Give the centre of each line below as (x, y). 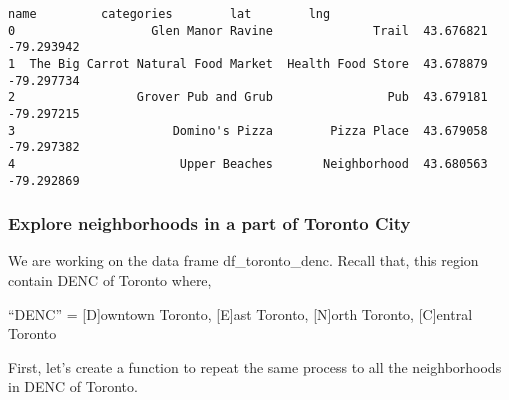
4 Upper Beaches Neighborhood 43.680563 (248, 163)
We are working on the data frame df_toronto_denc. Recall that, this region (243, 260)
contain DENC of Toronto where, (110, 280)
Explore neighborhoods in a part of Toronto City (209, 223)
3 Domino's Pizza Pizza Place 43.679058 (248, 130)
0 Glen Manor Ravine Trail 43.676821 (248, 30)
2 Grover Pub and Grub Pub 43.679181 (248, 97)
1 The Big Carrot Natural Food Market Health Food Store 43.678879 (248, 63)
